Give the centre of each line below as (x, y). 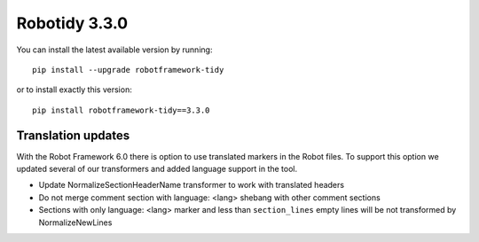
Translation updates (73, 135)
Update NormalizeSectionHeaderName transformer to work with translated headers (192, 185)
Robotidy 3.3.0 (72, 23)
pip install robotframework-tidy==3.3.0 (121, 110)
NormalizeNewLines (75, 222)
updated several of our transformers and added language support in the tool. (157, 169)
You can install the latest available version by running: (114, 50)
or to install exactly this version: (74, 90)
